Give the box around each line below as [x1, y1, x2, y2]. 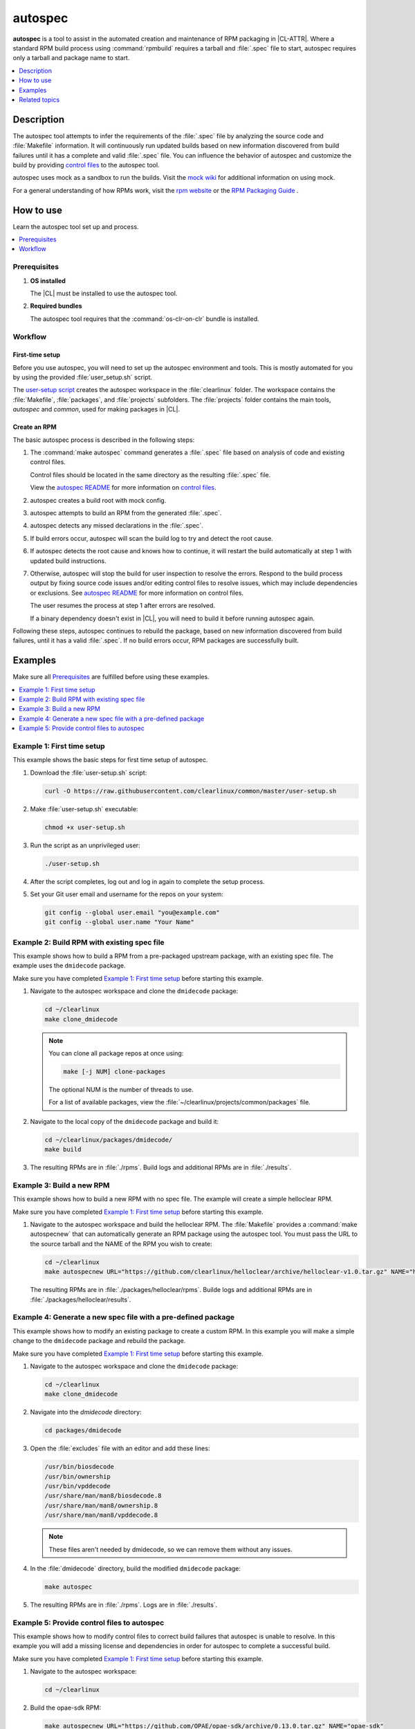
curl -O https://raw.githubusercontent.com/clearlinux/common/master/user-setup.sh [44, 787, 337, 795]
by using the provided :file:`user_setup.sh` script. [12, 373, 152, 382]
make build [44, 1145, 82, 1154]
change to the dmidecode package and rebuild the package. [12, 1337, 186, 1345]
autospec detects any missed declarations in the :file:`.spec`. [30, 521, 204, 530]
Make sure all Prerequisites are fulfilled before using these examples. [12, 673, 210, 681]
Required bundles [30, 302, 82, 311]
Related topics [19, 95, 60, 104]
